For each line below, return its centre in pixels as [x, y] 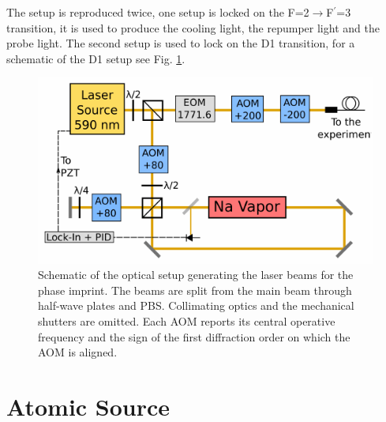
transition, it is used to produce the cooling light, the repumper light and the [193, 27]
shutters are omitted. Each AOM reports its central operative [187, 321]
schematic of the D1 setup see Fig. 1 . [96, 58]
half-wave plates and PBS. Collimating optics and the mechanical [196, 305]
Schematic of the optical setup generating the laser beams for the [196, 275]
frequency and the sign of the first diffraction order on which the [194, 336]
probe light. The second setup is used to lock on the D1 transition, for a [181, 43]
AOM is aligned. [78, 352]
